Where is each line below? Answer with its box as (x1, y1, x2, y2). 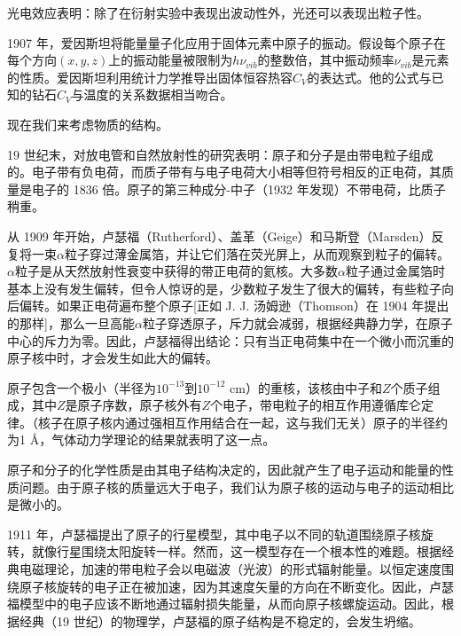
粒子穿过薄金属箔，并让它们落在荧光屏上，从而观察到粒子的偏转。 (64, 244, 449, 263)
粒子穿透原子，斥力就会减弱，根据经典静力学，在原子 (142, 313, 453, 332)
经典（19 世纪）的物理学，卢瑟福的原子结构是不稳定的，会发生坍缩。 (19, 611, 421, 630)
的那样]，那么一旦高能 (7, 313, 135, 332)
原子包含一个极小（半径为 (7, 378, 156, 397)
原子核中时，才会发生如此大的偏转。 (7, 349, 218, 367)
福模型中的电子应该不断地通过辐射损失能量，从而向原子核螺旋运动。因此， (7, 594, 441, 613)
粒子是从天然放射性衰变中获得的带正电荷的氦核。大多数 (14, 262, 338, 280)
